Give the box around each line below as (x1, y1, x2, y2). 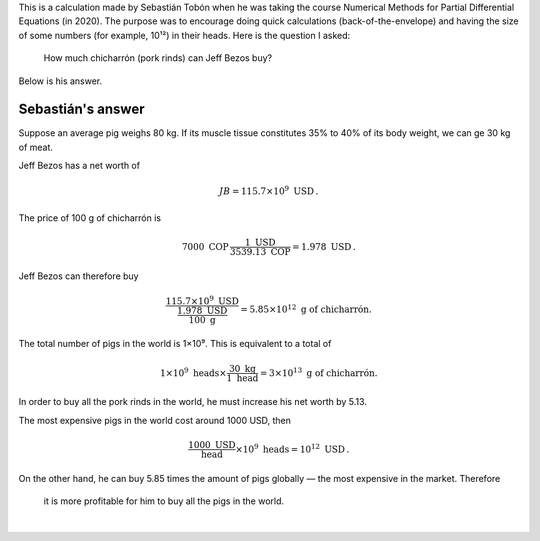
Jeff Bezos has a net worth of (18, 160, 140, 172)
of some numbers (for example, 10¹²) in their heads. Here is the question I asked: (18, 29, 351, 41)
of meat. (18, 141, 54, 153)
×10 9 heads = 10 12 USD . (235, 441, 350, 455)
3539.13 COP (230, 246, 291, 258)
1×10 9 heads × (160, 365, 227, 379)
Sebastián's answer (18, 101, 145, 118)
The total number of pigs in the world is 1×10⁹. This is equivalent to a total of (18, 338, 332, 350)
